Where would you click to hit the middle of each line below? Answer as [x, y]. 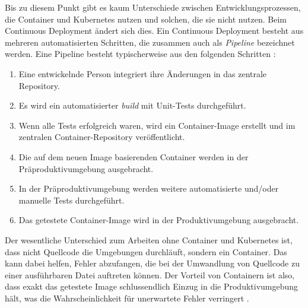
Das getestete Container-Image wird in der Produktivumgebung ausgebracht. [159, 220]
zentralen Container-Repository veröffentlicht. [102, 137]
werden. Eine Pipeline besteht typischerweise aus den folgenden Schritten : [140, 54]
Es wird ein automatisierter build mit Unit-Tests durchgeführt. [132, 105]
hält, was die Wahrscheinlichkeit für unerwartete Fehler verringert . [127, 298]
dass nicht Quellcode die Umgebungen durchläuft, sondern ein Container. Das [146, 251]
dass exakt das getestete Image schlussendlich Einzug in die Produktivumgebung [152, 286]
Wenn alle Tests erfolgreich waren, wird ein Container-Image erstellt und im [157, 125]
